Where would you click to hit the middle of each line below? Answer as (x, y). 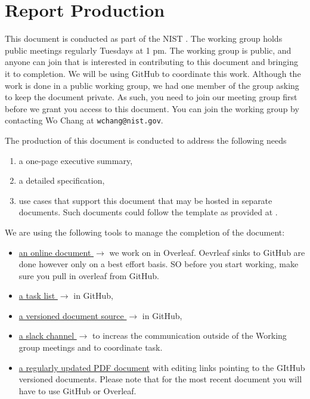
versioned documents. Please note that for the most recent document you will (160, 379)
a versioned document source (71, 315)
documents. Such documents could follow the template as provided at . (148, 212)
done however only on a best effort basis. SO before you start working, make (159, 264)
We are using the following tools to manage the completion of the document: (145, 232)
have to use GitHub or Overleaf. (77, 390)
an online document (55, 252)
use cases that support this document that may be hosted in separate (145, 200)
